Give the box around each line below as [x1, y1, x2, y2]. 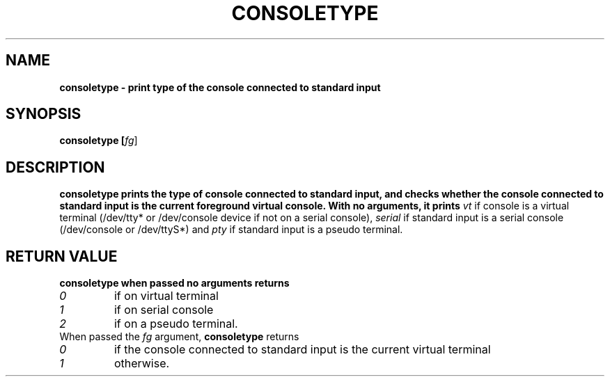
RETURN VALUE [6, 247, 118, 265]
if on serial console [114, 303, 214, 317]
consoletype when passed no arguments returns [59, 277, 290, 289]
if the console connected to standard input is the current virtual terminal [114, 342, 491, 357]
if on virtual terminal [114, 289, 219, 303]
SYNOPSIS [6, 105, 81, 123]
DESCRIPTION [6, 158, 105, 176]
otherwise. [114, 356, 170, 371]
